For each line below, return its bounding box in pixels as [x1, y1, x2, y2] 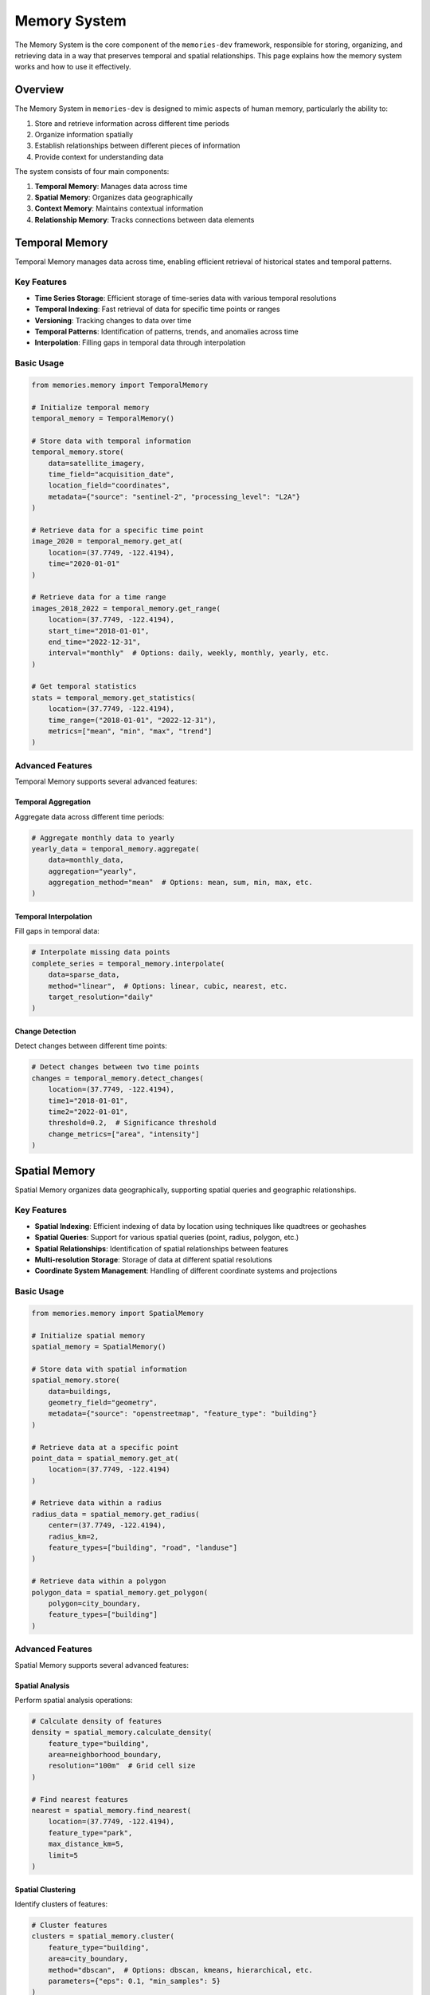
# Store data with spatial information [31, 1365, 187, 1373]
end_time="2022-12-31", [48, 637, 141, 646]
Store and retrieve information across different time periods [34, 118, 230, 128]
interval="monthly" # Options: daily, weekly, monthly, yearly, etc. [48, 649, 330, 658]
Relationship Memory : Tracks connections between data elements [34, 215, 255, 224]
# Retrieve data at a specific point [31, 1443, 179, 1452]
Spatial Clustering [14, 1884, 76, 1894]
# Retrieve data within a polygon [31, 1577, 166, 1586]
